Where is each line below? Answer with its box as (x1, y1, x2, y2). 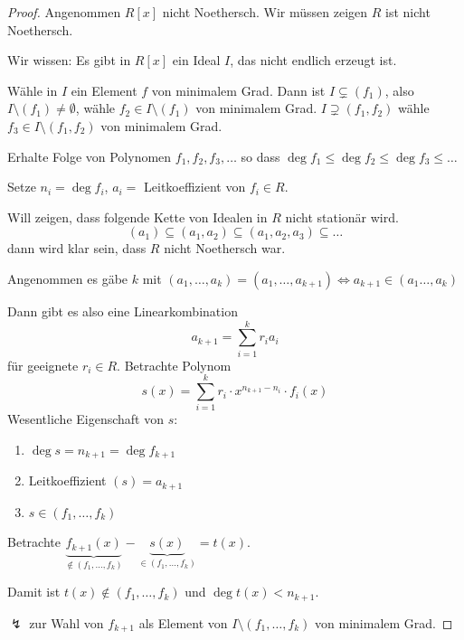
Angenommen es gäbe (7, 268, 128, 287)
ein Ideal (172, 51, 221, 70)
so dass (241, 146, 280, 165)
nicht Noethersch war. (164, 239, 286, 258)
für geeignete (7, 355, 79, 374)
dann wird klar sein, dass (7, 239, 147, 258)
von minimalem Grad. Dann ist (151, 80, 326, 99)
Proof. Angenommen (7, 3, 121, 21)
